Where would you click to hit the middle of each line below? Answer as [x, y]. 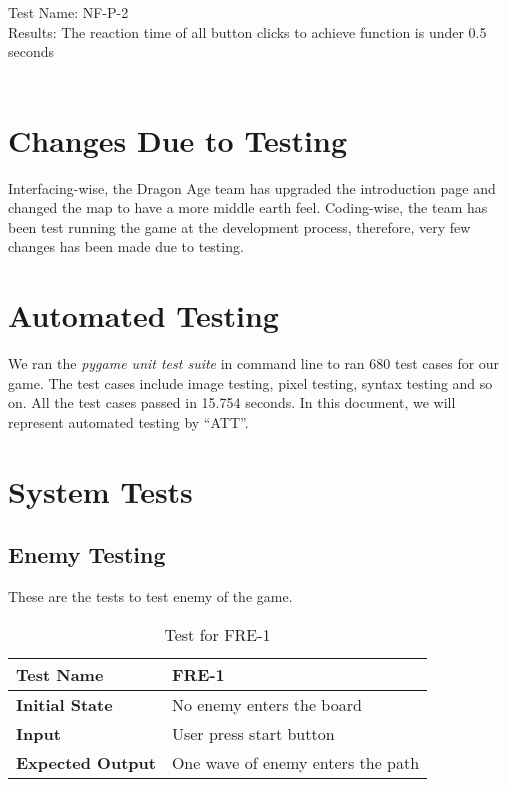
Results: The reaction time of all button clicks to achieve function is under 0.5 [247, 31]
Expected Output [86, 762]
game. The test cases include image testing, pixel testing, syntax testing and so [250, 382]
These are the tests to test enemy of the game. [150, 595]
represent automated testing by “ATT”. [128, 421]
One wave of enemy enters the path [295, 762]
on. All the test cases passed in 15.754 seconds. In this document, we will [232, 402]
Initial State [64, 704]
